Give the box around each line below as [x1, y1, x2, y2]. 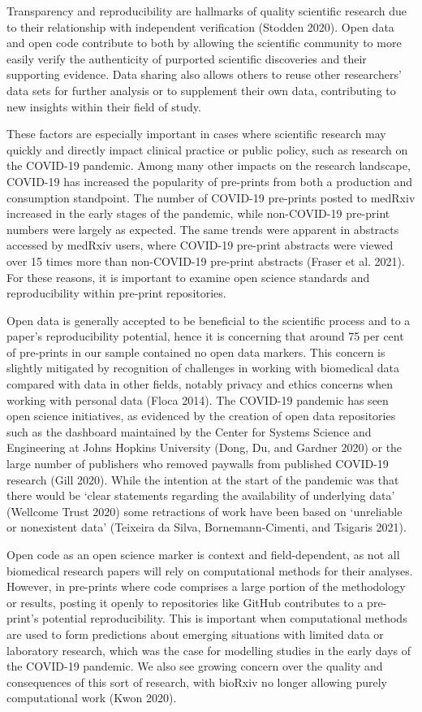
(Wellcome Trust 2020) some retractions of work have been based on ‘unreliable [6, 502, 403, 519]
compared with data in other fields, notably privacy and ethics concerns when [6, 376, 394, 393]
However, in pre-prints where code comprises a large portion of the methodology [6, 578, 406, 595]
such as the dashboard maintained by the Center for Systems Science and [6, 423, 372, 440]
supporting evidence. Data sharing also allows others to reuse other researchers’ [6, 66, 402, 83]
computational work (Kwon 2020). [6, 689, 177, 706]
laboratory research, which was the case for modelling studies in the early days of [6, 641, 411, 658]
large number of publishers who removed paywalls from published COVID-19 [6, 455, 389, 472]
